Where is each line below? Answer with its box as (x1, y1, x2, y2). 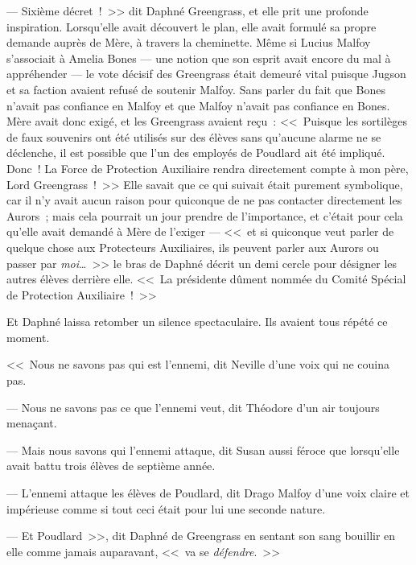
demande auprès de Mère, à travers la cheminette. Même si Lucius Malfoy (6, 34, 371, 51)
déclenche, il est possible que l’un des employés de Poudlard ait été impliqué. (6, 144, 385, 161)
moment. (6, 328, 50, 345)
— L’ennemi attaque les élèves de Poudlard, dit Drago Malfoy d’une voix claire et (6, 485, 410, 501)
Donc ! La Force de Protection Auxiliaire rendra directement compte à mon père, (6, 159, 409, 176)
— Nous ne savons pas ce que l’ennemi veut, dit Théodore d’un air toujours (6, 398, 380, 415)
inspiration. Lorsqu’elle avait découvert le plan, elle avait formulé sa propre (6, 18, 377, 35)
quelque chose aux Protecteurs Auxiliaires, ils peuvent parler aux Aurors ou (6, 238, 379, 255)
